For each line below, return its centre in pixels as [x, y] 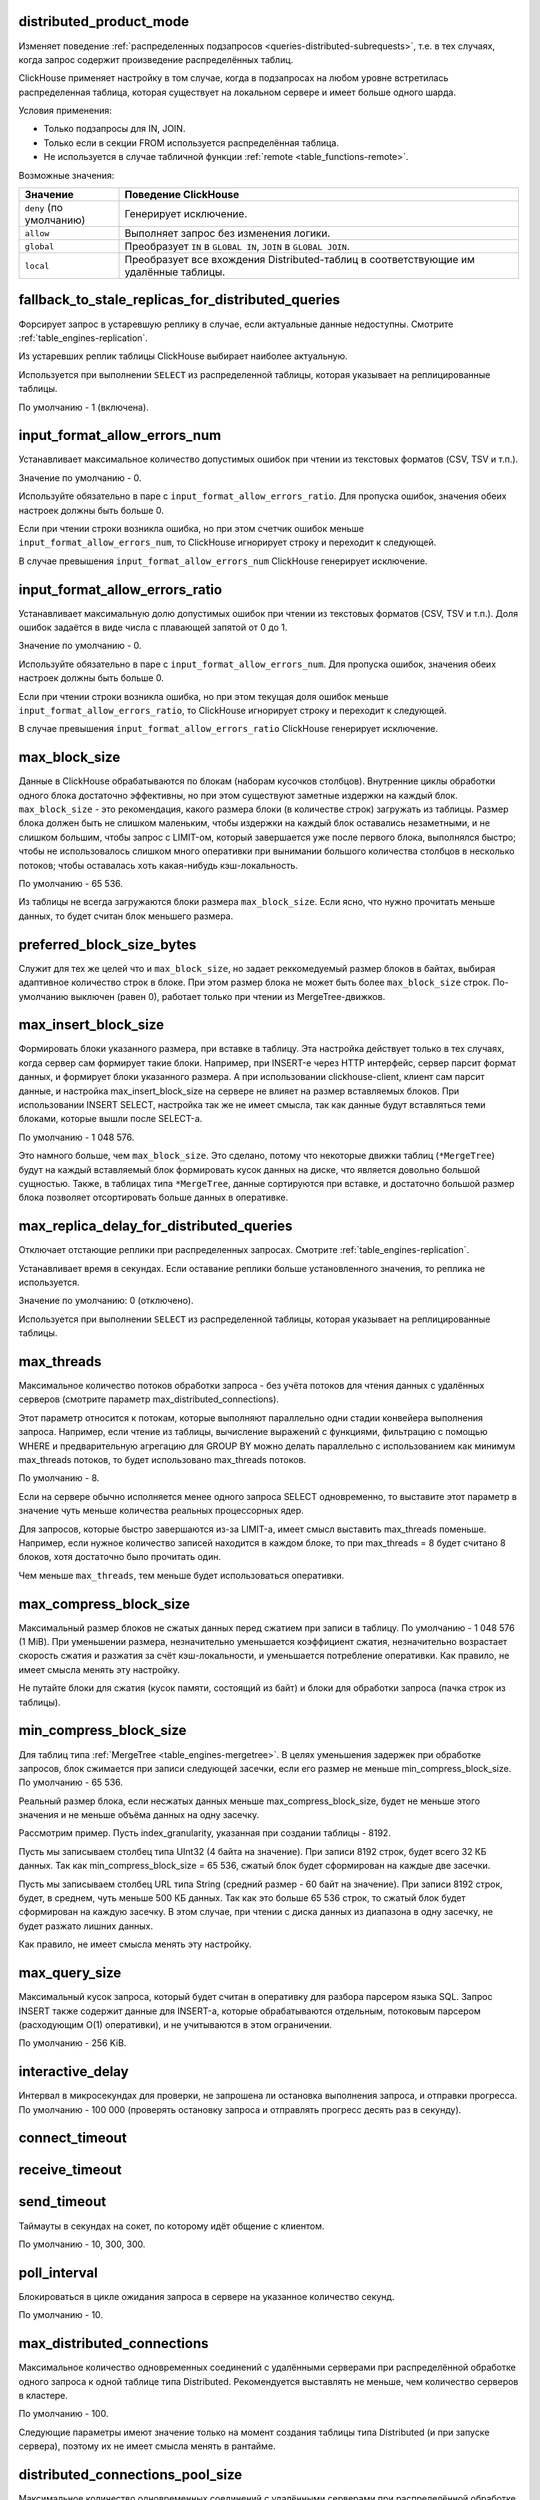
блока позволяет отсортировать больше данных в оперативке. [153, 1197]
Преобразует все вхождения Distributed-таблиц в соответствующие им [299, 260]
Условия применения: [65, 111]
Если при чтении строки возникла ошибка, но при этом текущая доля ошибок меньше [203, 696]
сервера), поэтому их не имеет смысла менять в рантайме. [147, 2446]
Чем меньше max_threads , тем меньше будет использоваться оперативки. [181, 1575]
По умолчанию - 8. [59, 1478]
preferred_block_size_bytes [107, 944]
